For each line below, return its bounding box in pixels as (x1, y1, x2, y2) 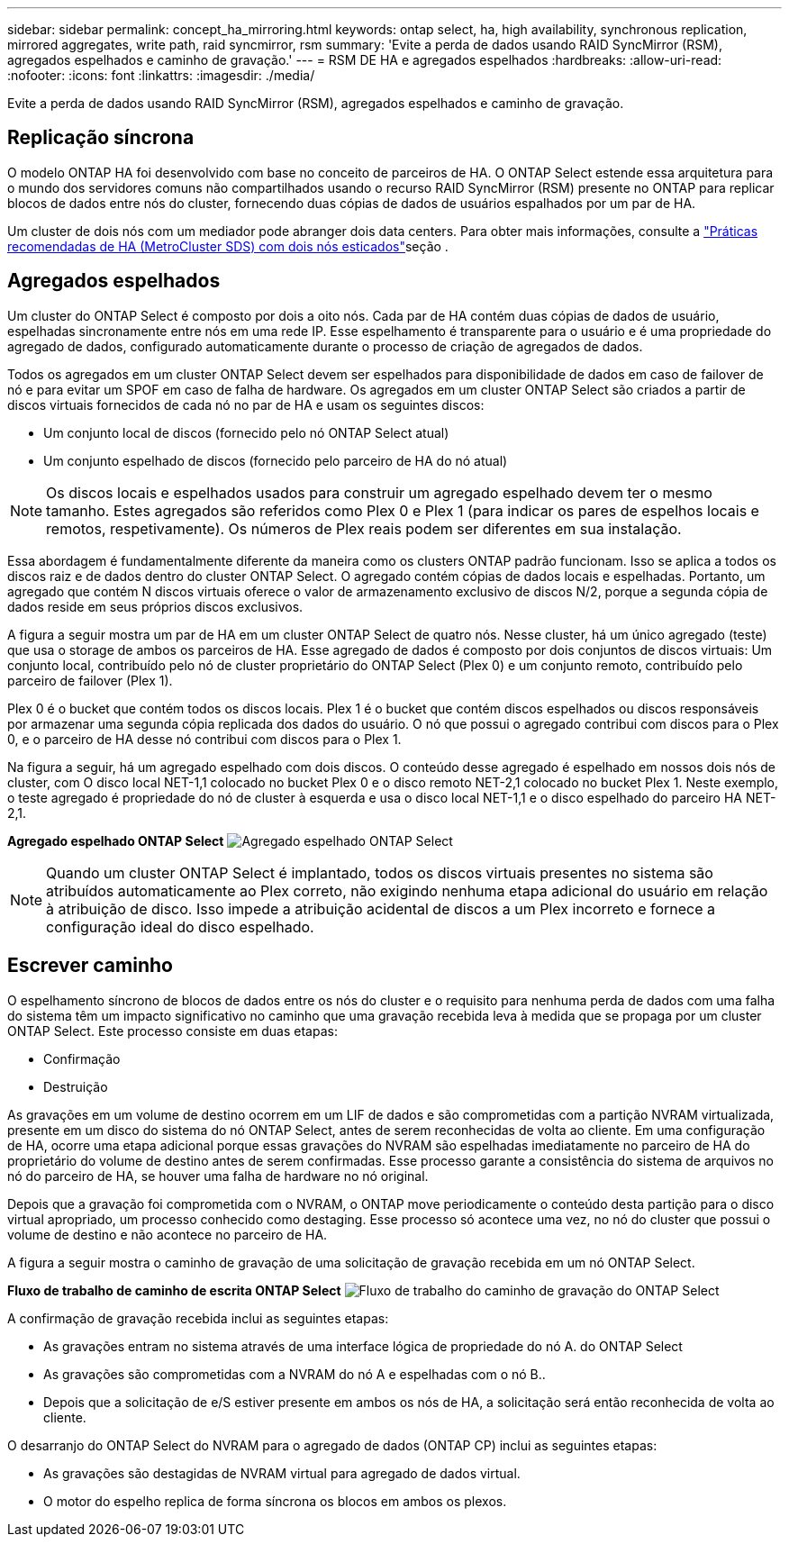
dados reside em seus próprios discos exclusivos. (7, 598, 304, 614)
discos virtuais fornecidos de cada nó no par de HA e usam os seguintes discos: (7, 396, 485, 413)
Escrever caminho (7, 954, 173, 977)
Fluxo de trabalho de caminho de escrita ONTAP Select (7, 1282, 341, 1298)
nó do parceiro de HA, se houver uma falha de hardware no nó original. (7, 1167, 429, 1184)
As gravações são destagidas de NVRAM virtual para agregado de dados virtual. (43, 1465, 521, 1481)
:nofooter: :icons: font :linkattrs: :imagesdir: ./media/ (7, 68, 315, 83)
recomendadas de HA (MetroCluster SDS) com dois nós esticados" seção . (7, 238, 449, 254)
